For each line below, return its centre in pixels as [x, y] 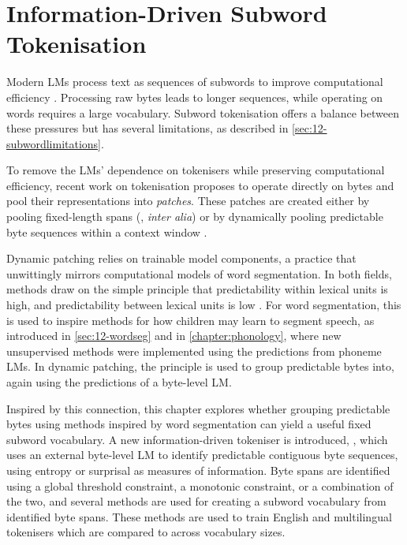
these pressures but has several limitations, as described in [147, 128]
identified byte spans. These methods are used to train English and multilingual [199, 516]
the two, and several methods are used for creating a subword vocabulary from [196, 501]
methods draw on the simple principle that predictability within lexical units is [197, 289]
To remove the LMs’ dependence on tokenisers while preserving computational [196, 170]
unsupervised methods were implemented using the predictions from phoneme [194, 351]
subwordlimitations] [54, 143]
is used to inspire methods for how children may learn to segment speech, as [190, 320]
